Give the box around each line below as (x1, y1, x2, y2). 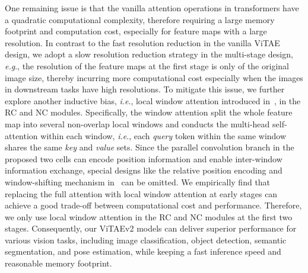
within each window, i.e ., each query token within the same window (40, 129, 287, 142)
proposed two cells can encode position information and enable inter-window (5, 152, 282, 165)
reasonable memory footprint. (5, 257, 112, 269)
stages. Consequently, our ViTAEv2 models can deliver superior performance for (5, 222, 297, 235)
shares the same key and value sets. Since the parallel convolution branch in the (5, 141, 294, 153)
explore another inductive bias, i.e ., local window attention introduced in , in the (5, 94, 301, 107)
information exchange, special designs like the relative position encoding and (5, 164, 282, 176)
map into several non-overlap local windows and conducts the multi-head (5, 117, 270, 130)
